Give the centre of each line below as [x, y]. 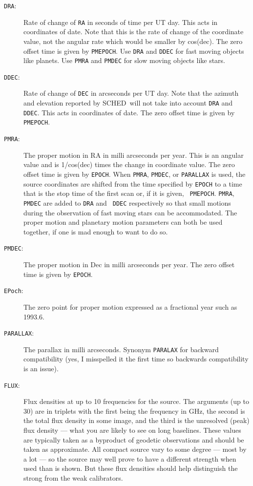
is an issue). [41, 368]
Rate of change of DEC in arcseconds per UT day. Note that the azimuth [131, 93]
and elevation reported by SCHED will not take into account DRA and [128, 103]
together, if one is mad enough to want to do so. [96, 231]
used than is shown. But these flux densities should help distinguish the [131, 468]
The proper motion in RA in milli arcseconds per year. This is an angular [134, 155]
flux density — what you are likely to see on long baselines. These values [132, 430]
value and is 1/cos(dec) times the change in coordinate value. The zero [129, 164]
